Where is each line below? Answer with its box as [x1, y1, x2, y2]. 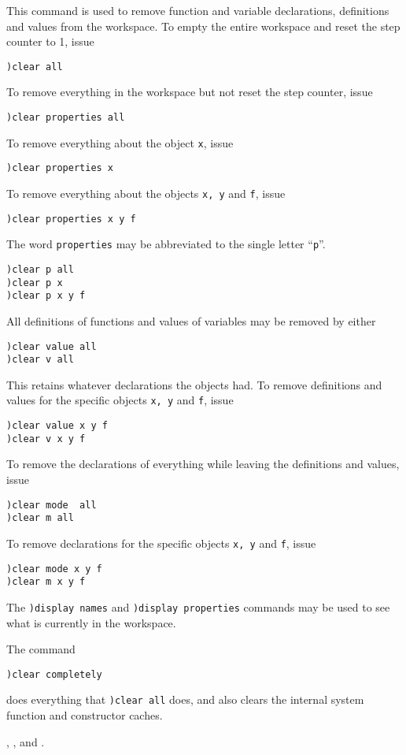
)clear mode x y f [6, 563, 102, 575]
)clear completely [6, 668, 102, 680]
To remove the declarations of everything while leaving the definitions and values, [6, 456, 400, 472]
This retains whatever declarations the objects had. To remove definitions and [6, 376, 382, 392]
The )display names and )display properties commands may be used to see [6, 598, 390, 615]
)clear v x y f [6, 433, 86, 444]
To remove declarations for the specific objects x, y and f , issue [6, 534, 316, 551]
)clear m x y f [6, 576, 86, 588]
